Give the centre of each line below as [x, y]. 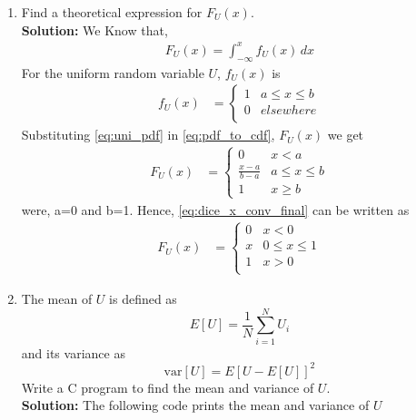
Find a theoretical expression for [112, 12]
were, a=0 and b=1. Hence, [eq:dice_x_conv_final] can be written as [215, 209]
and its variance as [73, 352]
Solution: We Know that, [94, 29]
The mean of [57, 298]
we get [346, 135]
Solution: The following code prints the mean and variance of [195, 405]
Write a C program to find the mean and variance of [168, 387]
